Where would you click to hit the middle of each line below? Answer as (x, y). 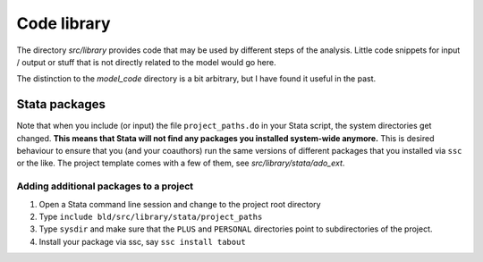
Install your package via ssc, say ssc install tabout (142, 241)
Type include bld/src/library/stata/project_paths (151, 216)
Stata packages (61, 104)
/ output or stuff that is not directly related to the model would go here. (146, 62)
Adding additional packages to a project (105, 186)
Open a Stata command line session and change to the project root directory (180, 204)
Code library (64, 23)
